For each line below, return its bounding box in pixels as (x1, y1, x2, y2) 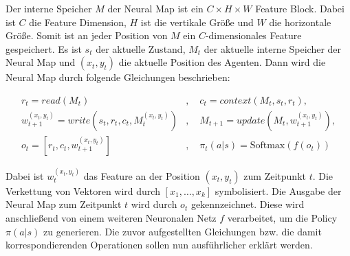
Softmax (250, 141, 285, 151)
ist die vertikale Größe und (140, 14, 254, 29)
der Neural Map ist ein (107, 1, 204, 15)
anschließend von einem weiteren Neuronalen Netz (6, 211, 217, 225)
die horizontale (269, 14, 331, 29)
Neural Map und (6, 55, 76, 69)
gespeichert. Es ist (6, 41, 82, 56)
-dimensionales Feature (205, 28, 302, 43)
